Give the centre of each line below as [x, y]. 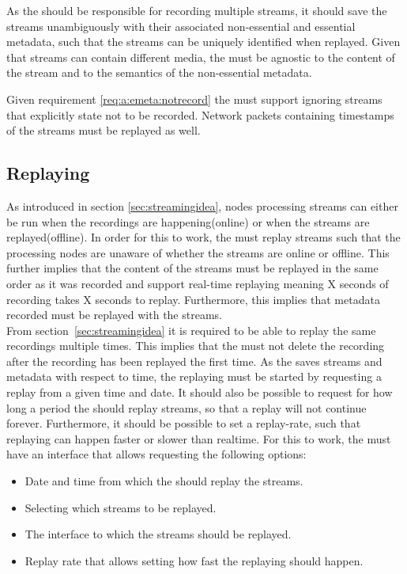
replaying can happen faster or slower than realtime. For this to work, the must [199, 438]
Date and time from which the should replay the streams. [164, 481]
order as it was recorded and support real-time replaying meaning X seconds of [198, 283]
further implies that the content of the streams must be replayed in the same [192, 268]
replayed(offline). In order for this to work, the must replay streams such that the [203, 237]
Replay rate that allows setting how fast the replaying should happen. [194, 560]
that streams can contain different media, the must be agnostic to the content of [201, 57]
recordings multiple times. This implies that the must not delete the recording [196, 346]
